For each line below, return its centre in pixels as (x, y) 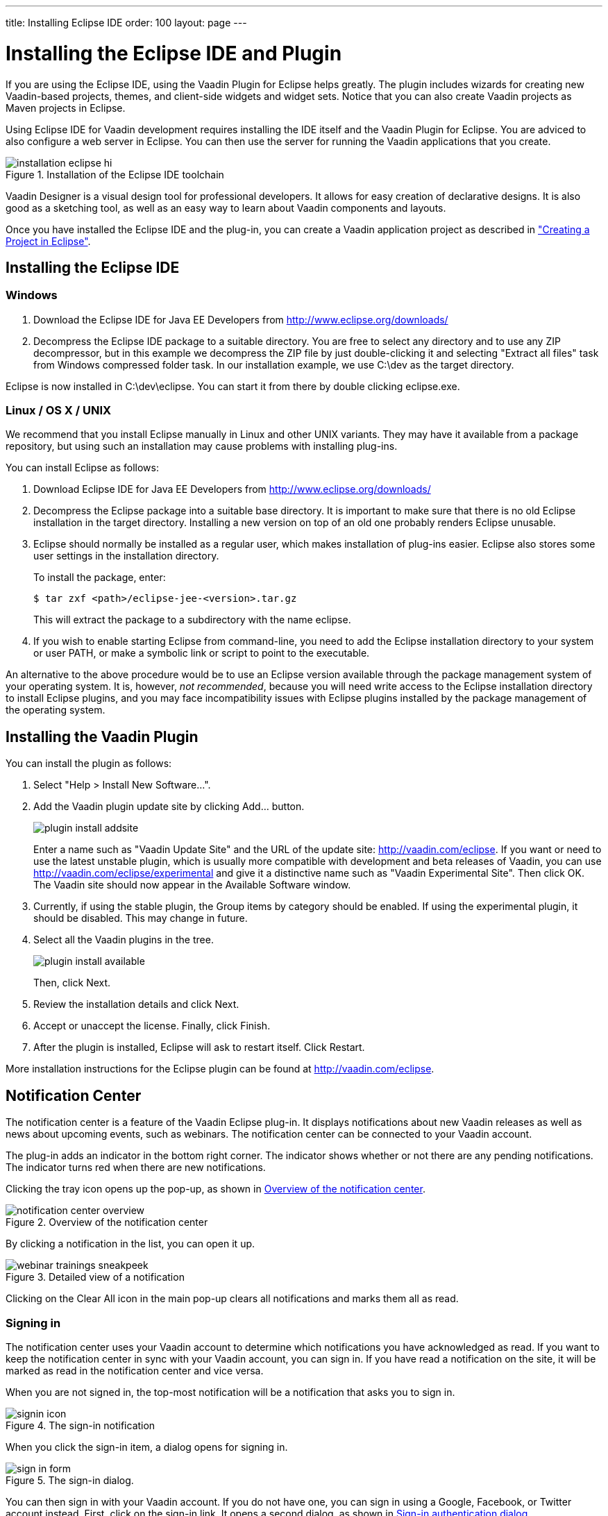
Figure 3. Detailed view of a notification (95, 1277)
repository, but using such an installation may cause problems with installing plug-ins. (202, 446)
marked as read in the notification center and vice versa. (135, 1370)
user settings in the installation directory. (126, 556)
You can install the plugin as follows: (89, 764)
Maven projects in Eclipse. (66, 108)
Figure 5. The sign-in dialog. (70, 1480)
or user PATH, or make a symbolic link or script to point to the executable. (202, 653)
